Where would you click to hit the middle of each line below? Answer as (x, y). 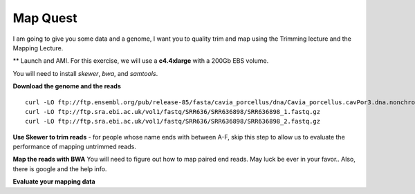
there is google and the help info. (60, 168)
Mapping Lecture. (38, 48)
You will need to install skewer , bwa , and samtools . (85, 73)
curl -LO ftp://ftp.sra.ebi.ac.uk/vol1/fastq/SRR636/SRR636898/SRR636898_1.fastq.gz (173, 111)
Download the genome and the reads (67, 86)
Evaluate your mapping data (54, 182)
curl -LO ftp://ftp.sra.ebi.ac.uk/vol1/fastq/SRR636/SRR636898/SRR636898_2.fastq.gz (173, 122)
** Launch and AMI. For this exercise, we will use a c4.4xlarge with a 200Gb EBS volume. (141, 61)
